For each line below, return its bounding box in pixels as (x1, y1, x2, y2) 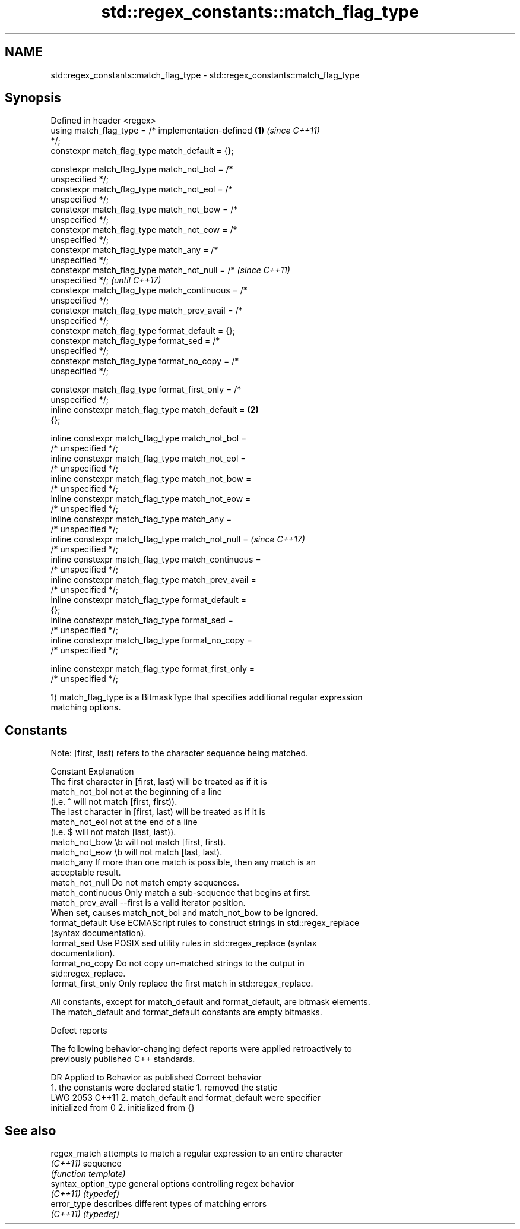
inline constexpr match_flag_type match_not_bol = (50, 433, 247, 444)
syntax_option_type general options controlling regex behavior (50, 1179, 294, 1189)
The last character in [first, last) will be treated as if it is (50, 807, 266, 817)
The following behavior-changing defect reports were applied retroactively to (50, 1044, 352, 1054)
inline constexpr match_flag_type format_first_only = (50, 664, 255, 674)
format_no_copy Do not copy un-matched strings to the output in (50, 958, 305, 969)
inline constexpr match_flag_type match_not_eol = (50, 453, 246, 464)
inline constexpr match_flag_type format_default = (50, 595, 246, 605)
